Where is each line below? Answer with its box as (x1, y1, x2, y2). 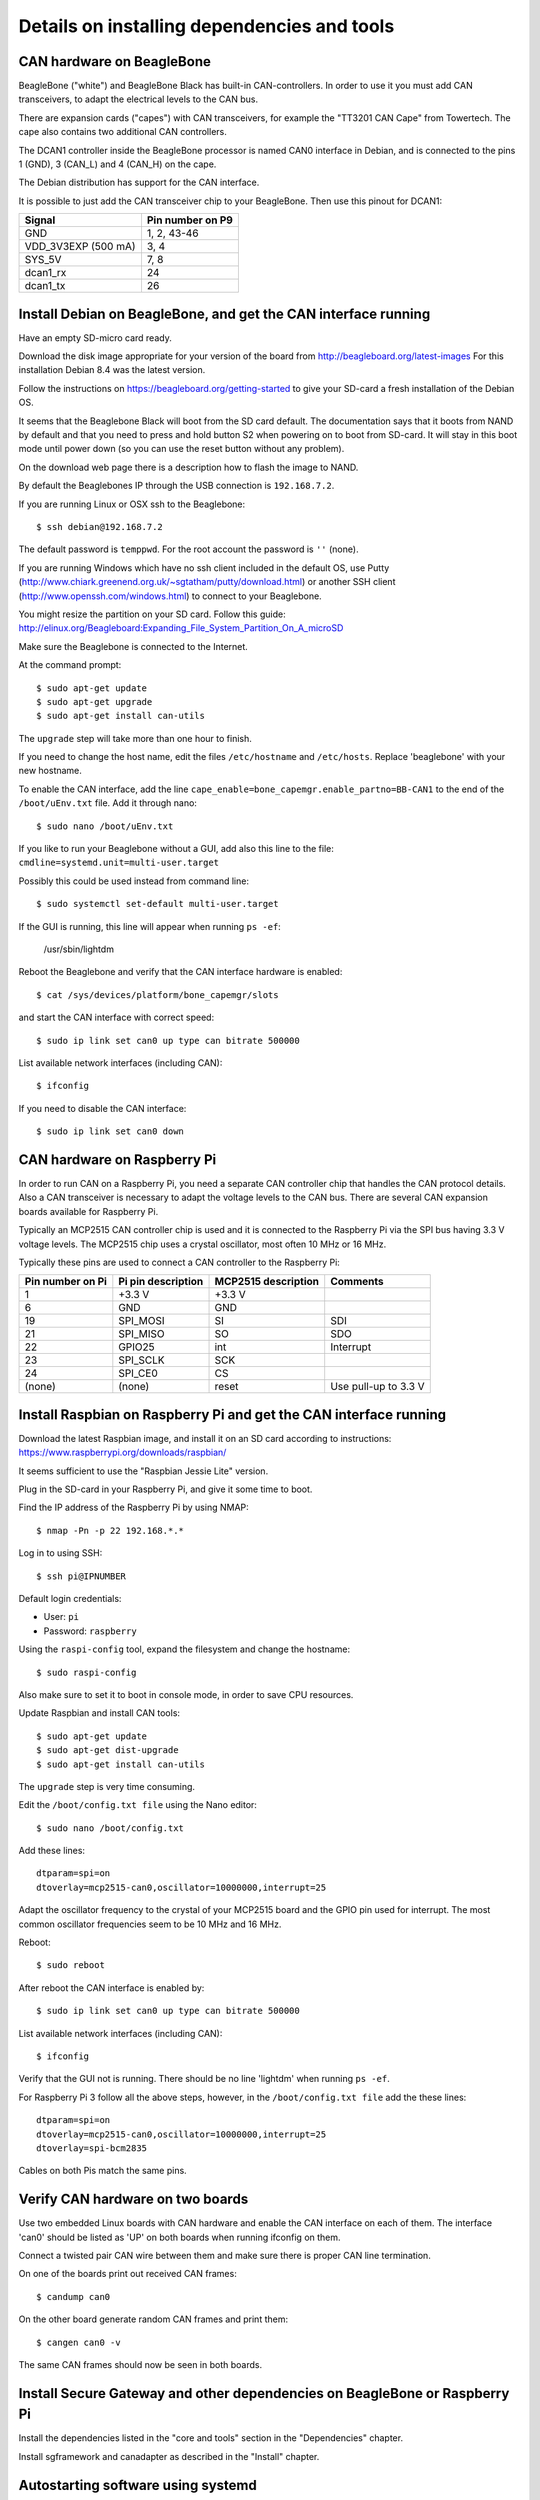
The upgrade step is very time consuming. (18, 1780, 195, 1792)
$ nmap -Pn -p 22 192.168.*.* (36, 1525, 185, 1536)
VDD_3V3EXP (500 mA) (24, 240, 136, 254)
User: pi (43, 1611, 80, 1623)
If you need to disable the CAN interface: (18, 1102, 187, 1114)
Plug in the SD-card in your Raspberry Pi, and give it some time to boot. (18, 1483, 313, 1495)
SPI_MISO (118, 1327, 165, 1341)
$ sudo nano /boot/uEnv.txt (36, 820, 174, 832)
